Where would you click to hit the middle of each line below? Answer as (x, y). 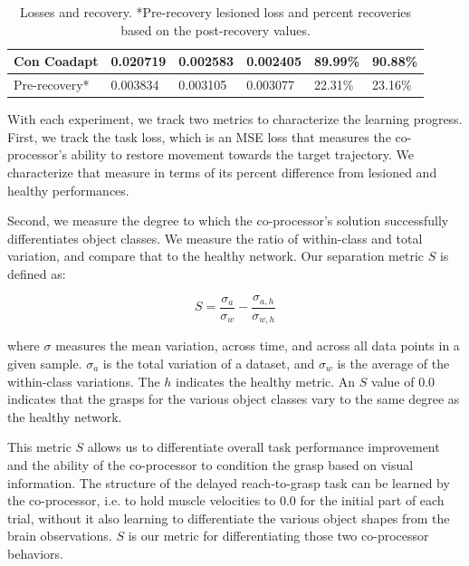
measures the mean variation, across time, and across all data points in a (258, 345)
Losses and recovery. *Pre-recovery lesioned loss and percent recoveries (216, 12)
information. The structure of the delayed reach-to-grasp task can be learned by (229, 482)
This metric (39, 447)
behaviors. (35, 553)
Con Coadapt (56, 61)
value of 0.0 (403, 381)
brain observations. (60, 536)
